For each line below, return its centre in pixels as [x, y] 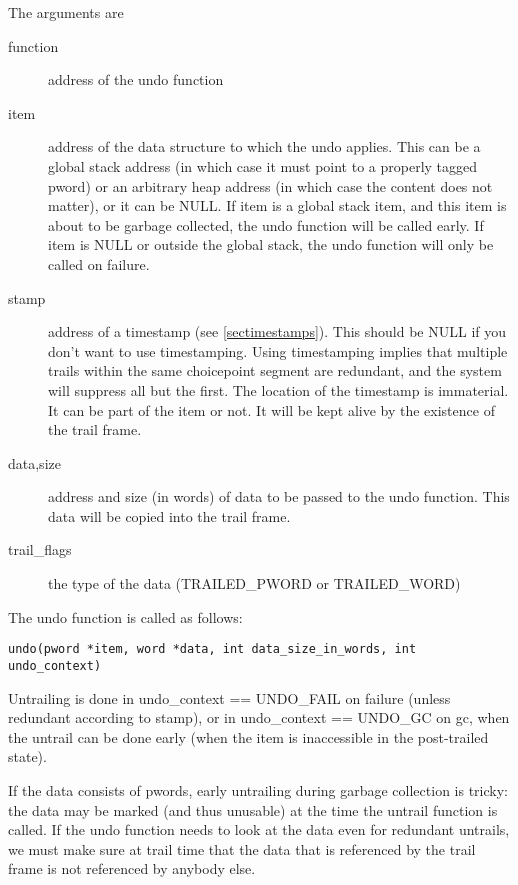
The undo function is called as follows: [125, 616]
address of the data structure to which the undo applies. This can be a [264, 146]
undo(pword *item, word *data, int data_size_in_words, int [212, 649]
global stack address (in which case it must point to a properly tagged [263, 165]
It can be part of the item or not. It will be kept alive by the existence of [271, 409]
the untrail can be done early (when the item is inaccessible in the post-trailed [248, 736]
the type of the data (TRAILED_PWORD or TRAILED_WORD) [254, 583]
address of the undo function [136, 79]
